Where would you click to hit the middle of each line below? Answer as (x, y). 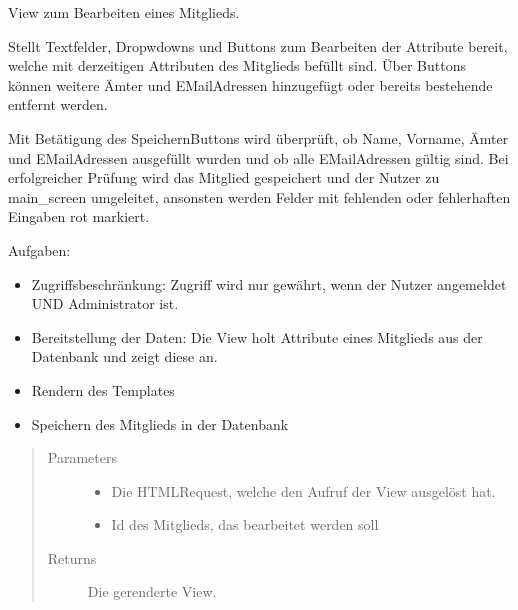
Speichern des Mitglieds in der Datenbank (160, 423)
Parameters (82, 457)
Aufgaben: (39, 249)
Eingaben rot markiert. (79, 216)
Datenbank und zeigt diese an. (124, 356)
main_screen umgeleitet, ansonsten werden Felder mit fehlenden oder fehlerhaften (259, 196)
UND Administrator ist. (105, 303)
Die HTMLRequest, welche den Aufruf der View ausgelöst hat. (303, 490)
